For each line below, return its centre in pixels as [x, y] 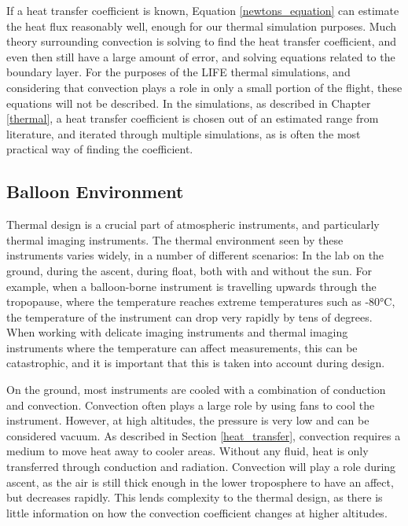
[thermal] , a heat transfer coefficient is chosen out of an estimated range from [193, 118]
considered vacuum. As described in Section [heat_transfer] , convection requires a [204, 435]
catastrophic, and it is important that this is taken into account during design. [196, 363]
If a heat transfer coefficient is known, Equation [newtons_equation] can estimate [203, 10]
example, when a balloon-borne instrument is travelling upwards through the [191, 286]
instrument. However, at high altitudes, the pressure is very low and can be [188, 420]
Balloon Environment [95, 191]
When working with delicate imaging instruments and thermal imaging [177, 332]
